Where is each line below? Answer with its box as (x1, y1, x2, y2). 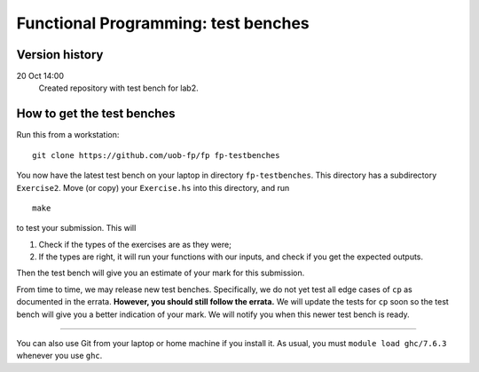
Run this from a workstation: (16, 130, 120, 140)
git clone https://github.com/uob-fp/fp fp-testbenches (32, 150, 280, 160)
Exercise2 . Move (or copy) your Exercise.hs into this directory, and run (16, 182, 290, 193)
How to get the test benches (16, 107, 177, 122)
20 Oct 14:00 (16, 71, 64, 82)
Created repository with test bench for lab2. (38, 83, 199, 93)
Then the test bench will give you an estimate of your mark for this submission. (16, 267, 305, 279)
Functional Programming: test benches (16, 13, 310, 33)
